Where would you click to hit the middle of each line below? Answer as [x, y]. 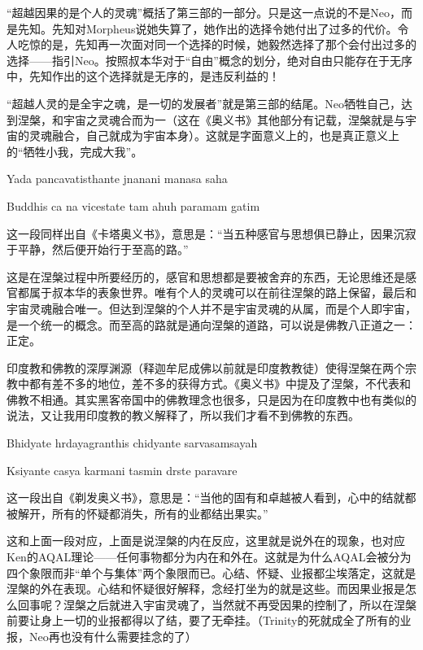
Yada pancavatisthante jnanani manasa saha [117, 179]
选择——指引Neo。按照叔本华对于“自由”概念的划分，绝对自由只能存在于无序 [209, 60]
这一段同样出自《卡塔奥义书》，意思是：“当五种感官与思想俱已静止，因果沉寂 [211, 233]
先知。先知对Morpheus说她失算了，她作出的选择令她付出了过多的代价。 [207, 28]
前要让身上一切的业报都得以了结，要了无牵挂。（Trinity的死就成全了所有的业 [209, 620]
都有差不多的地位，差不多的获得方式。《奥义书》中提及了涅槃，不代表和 [220, 384]
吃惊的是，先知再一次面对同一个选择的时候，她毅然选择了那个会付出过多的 [217, 44]
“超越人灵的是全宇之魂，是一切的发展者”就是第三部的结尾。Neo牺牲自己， [204, 103]
